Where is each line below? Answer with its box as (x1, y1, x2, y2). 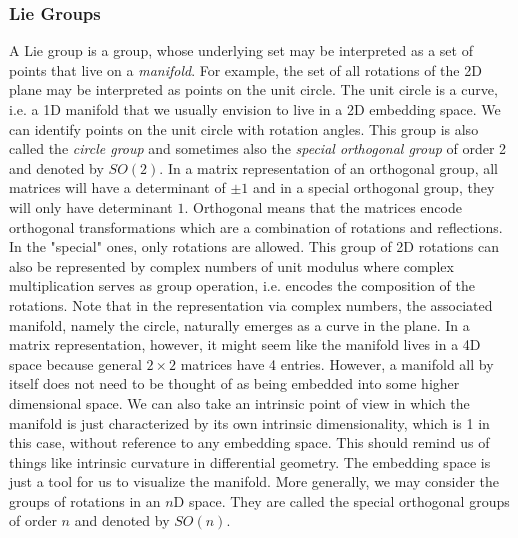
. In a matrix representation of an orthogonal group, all (159, 157, 498, 178)
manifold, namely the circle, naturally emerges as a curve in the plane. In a (9, 314, 470, 335)
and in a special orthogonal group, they (252, 177, 495, 198)
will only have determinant (9, 196, 173, 217)
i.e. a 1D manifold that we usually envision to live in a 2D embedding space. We (9, 99, 501, 119)
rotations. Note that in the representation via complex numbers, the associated (9, 294, 493, 315)
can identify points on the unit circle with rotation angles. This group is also (9, 118, 479, 139)
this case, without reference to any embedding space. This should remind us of (9, 432, 490, 453)
